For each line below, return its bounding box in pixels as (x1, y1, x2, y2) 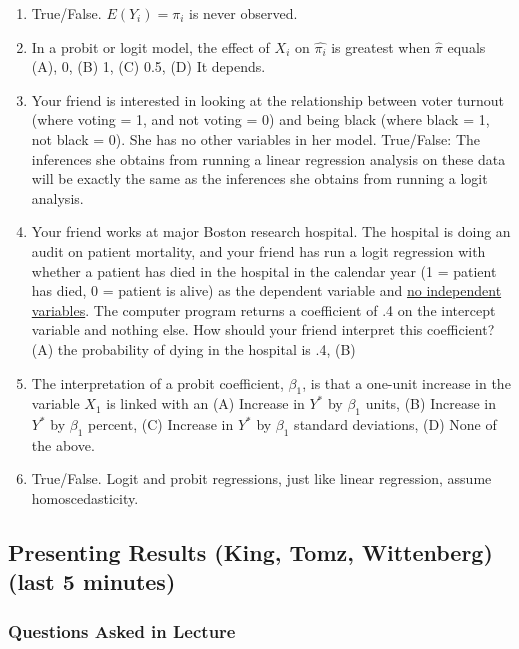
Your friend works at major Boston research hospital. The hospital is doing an (31, 221, 511, 242)
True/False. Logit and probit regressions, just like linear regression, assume (31, 468, 492, 489)
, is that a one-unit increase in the (302, 372, 511, 393)
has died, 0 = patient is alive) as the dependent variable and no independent (31, 280, 502, 301)
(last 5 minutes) (8, 566, 176, 597)
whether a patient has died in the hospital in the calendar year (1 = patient (31, 260, 497, 281)
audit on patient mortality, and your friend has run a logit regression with (31, 240, 486, 261)
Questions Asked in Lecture (8, 618, 236, 643)
